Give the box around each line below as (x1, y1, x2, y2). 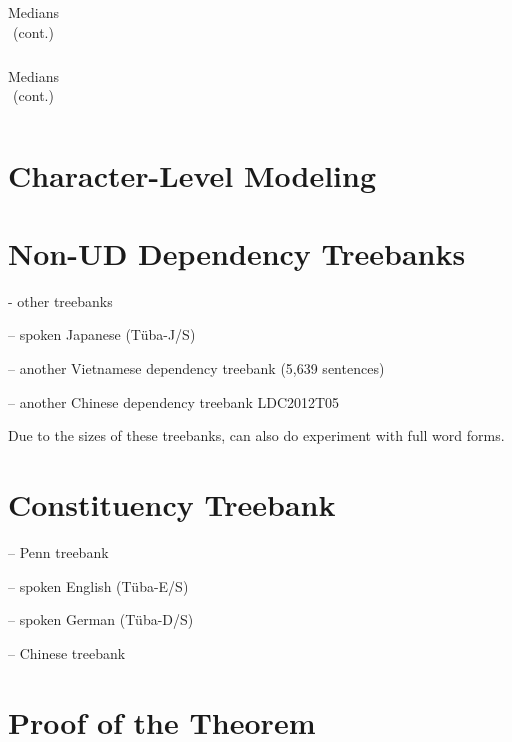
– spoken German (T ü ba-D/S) (8, 609, 194, 630)
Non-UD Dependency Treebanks (8, 232, 466, 273)
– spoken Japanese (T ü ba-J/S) (8, 324, 196, 345)
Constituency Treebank (8, 484, 336, 525)
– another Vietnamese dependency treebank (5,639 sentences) (8, 358, 385, 379)
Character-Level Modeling (8, 154, 377, 195)
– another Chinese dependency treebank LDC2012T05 (8, 391, 340, 412)
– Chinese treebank (8, 642, 126, 663)
